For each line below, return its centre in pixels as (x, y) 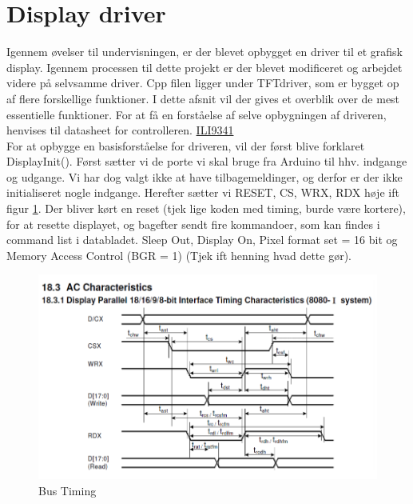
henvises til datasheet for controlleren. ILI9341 (120, 130)
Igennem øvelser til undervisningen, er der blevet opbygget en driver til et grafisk (205, 52)
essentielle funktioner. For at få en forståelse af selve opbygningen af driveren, (197, 114)
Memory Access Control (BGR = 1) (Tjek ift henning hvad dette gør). (179, 255)
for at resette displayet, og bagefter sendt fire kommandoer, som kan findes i (193, 224)
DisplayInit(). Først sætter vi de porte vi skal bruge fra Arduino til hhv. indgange (207, 161)
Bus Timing (68, 490)
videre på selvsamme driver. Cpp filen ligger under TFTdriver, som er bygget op (203, 83)
